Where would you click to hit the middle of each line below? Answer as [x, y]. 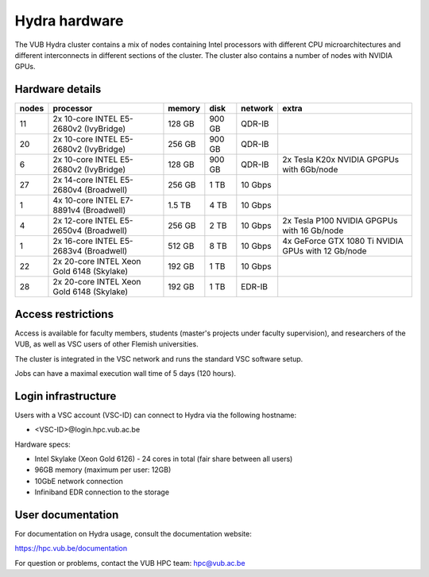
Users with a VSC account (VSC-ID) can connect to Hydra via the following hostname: [156, 415]
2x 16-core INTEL [85, 241]
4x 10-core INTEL [85, 200]
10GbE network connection [79, 481]
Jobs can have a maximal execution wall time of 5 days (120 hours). [126, 373]
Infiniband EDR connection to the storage [102, 492]
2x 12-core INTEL [85, 221]
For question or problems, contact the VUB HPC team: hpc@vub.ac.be [130, 563]
